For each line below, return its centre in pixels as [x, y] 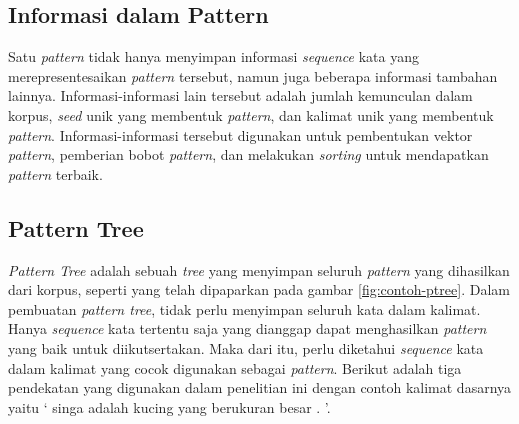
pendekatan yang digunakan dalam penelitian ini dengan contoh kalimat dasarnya [260, 387]
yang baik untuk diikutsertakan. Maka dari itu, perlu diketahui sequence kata [246, 347]
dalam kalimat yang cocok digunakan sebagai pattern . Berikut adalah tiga [235, 367]
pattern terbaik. [55, 173]
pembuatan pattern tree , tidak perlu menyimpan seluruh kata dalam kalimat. [244, 308]
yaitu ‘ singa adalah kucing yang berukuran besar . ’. [169, 406]
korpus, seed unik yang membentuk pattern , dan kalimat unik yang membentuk [251, 114]
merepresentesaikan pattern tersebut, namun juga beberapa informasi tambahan [253, 75]
